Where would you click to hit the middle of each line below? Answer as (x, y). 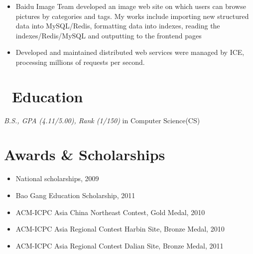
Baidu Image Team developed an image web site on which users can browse (131, 6)
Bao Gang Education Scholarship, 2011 (75, 195)
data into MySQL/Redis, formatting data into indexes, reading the (118, 26)
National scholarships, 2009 (57, 178)
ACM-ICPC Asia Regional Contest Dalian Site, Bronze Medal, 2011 (120, 245)
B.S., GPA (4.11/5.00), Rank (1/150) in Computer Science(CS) (102, 120)
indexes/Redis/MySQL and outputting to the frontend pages (109, 35)
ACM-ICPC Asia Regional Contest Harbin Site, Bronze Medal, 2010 (120, 229)
